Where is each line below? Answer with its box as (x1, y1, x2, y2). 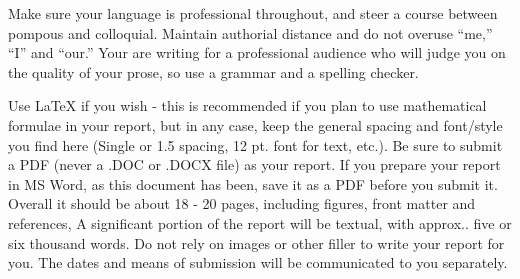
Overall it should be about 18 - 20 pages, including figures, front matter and (8, 193, 476, 214)
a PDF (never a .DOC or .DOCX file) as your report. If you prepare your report (8, 154, 501, 175)
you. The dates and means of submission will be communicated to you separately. (8, 252, 508, 273)
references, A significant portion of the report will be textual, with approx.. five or (8, 212, 512, 233)
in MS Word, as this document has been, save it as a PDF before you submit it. (8, 173, 498, 194)
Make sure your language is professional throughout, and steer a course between (8, 3, 498, 23)
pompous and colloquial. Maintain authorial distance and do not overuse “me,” (8, 22, 493, 43)
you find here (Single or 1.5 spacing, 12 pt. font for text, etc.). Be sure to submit (8, 134, 503, 155)
